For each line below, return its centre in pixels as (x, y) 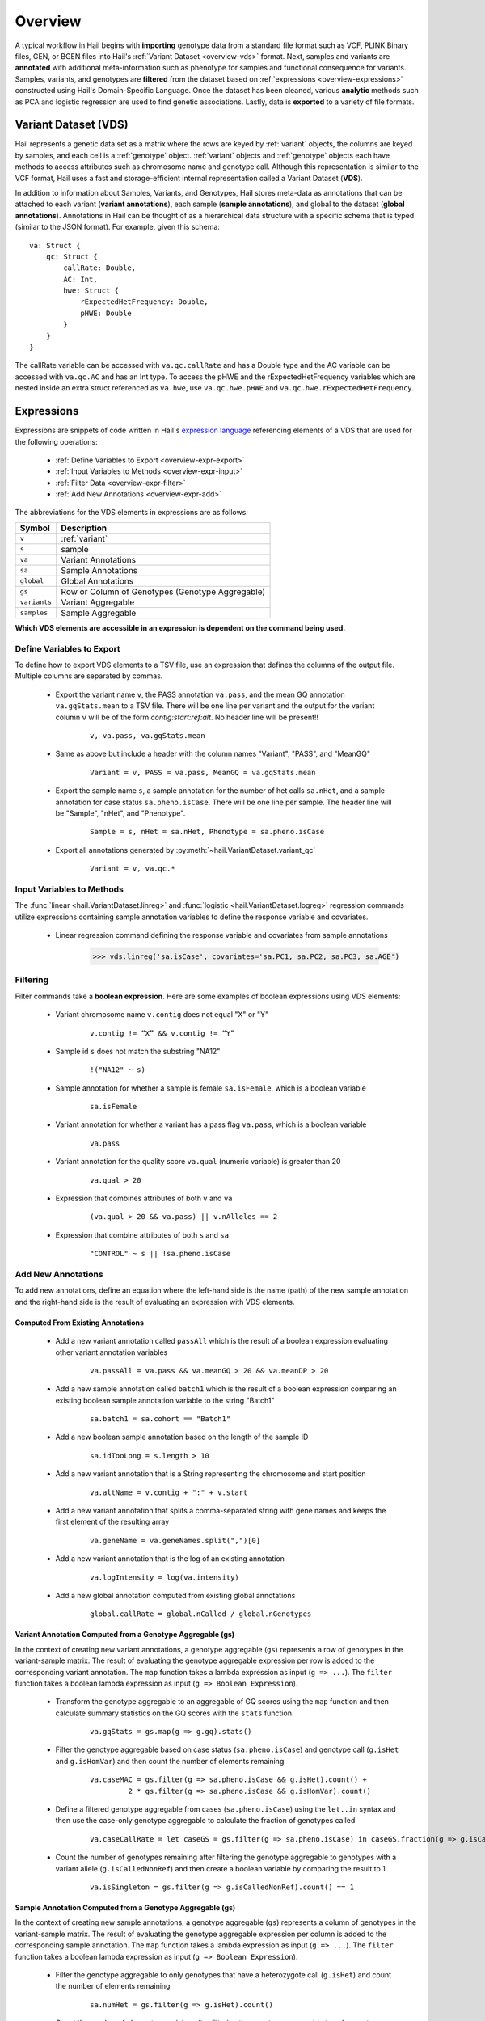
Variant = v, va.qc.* (133, 869)
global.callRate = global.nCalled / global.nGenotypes (201, 1614)
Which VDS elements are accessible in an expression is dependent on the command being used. (180, 627)
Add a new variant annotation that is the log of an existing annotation (170, 1559)
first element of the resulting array (112, 1522)
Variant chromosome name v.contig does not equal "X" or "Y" (162, 1015)
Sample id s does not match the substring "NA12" (138, 1051)
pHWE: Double (106, 313)
